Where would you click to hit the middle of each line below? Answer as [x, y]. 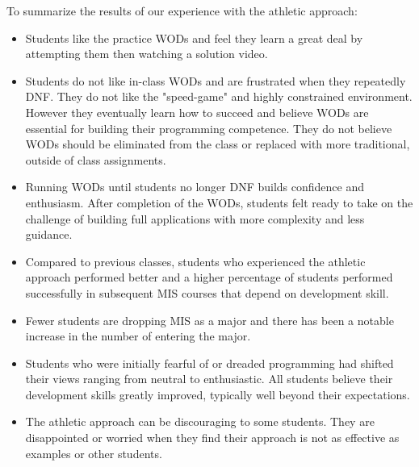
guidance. [49, 234]
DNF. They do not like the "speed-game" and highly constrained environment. [219, 96]
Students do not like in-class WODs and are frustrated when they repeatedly [216, 80]
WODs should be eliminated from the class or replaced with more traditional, [218, 144]
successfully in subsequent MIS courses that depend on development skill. [207, 292]
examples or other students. [94, 453]
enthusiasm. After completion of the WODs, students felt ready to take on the [219, 202]
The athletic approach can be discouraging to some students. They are [200, 421]
